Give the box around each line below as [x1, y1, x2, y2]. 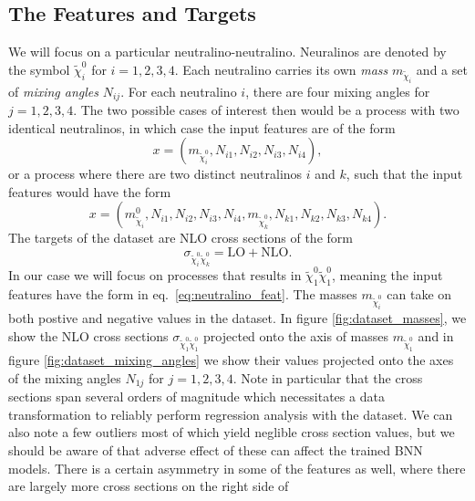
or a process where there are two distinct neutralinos [8, 164, 303, 183]
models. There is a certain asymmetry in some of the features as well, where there [8, 458, 466, 477]
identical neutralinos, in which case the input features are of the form [8, 118, 396, 137]
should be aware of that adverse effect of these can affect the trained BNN [8, 440, 423, 459]
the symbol [8, 59, 70, 78]
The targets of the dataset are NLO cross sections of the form [8, 228, 353, 247]
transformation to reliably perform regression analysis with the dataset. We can [8, 404, 453, 423]
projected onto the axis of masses [203, 326, 388, 345]
